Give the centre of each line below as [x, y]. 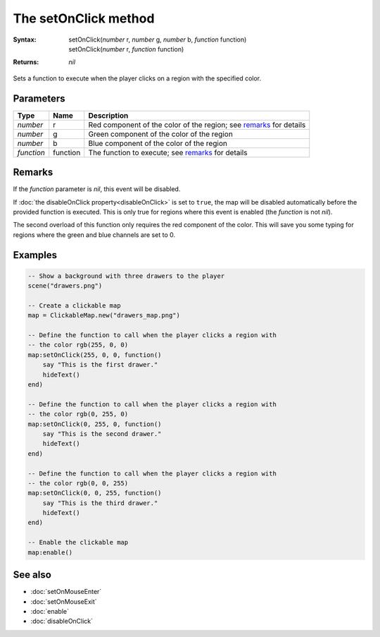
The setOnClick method [84, 18]
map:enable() [50, 552]
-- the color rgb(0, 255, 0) [78, 414]
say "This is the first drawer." [100, 365]
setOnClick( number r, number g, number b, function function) [158, 40]
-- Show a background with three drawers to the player [126, 276]
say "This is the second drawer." [102, 433]
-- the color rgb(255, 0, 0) [78, 345]
